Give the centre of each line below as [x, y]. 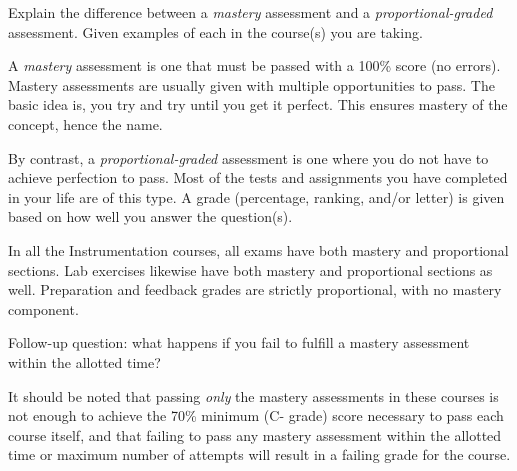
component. [43, 308]
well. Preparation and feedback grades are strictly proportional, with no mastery [255, 289]
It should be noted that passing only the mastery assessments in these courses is [253, 395]
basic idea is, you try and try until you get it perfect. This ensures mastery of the [258, 104]
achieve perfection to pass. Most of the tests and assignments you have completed [258, 177]
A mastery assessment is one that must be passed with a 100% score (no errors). [254, 65]
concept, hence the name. [85, 123]
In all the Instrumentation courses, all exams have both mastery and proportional [258, 249]
